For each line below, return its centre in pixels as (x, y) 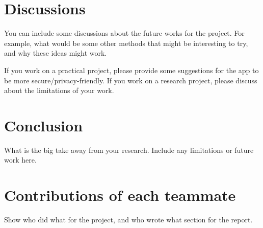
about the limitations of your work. (59, 90)
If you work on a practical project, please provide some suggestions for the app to (131, 70)
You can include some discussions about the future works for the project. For (124, 33)
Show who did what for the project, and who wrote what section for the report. (128, 220)
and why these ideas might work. (56, 53)
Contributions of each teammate (120, 195)
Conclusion (44, 125)
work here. (20, 160)
